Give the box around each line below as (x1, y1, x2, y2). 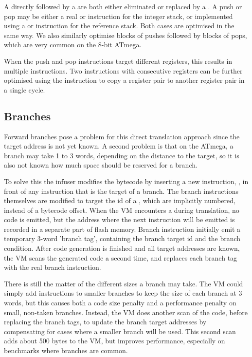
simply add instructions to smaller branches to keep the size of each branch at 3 (4, 288, 242, 298)
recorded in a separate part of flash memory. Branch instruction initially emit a (4, 224, 241, 234)
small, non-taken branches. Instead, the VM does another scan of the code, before (4, 307, 248, 317)
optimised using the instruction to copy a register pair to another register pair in (4, 75, 245, 85)
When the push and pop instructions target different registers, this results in (4, 56, 233, 66)
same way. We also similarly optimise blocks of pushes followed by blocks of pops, (4, 30, 247, 40)
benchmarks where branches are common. (4, 345, 128, 356)
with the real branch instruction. (4, 262, 101, 272)
